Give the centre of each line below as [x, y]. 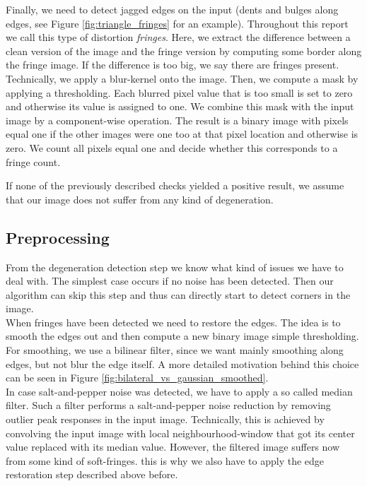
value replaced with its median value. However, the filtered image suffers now [173, 447]
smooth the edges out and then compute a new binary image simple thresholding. [182, 336]
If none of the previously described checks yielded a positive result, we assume [175, 185]
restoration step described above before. [92, 474]
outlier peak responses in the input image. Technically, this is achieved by [165, 419]
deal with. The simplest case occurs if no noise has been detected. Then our [170, 281]
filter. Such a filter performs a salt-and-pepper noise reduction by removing [168, 405]
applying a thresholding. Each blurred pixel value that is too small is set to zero [179, 92]
